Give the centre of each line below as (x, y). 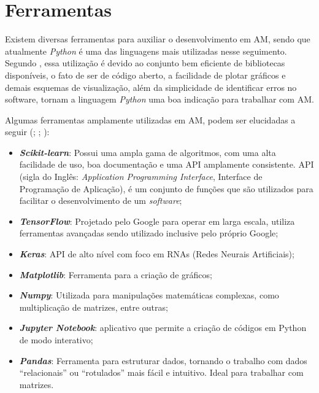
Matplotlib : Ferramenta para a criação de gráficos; (116, 274)
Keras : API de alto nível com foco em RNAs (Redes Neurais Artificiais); (157, 254)
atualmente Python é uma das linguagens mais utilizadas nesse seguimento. (146, 51)
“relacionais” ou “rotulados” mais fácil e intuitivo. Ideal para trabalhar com (161, 372)
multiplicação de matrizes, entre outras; (94, 307)
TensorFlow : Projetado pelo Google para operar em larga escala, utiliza (157, 221)
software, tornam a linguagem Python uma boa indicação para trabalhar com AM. (159, 99)
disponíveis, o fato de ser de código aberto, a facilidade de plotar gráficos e (145, 75)
